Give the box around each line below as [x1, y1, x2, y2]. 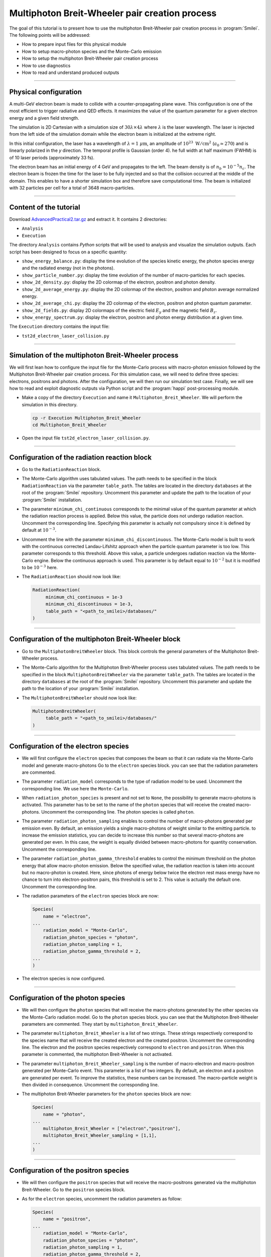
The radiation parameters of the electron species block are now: [22, 893, 159, 899]
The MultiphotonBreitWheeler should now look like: [22, 694, 137, 701]
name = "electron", [43, 913, 91, 919]
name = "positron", [43, 1216, 91, 1222]
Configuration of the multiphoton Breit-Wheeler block [9, 635, 181, 644]
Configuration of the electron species [9, 742, 129, 751]
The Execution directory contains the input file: [9, 323, 110, 329]
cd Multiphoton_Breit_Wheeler [32, 422, 107, 428]
